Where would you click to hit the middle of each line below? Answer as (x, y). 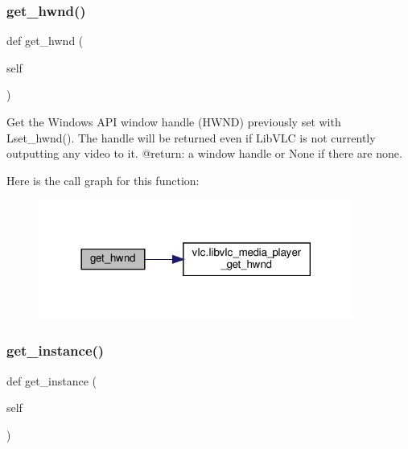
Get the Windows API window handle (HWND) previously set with (174, 122)
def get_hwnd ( (45, 41)
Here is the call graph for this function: (103, 180)
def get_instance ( (52, 380)
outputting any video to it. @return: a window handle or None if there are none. (204, 153)
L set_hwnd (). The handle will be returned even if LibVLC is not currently (191, 137)
